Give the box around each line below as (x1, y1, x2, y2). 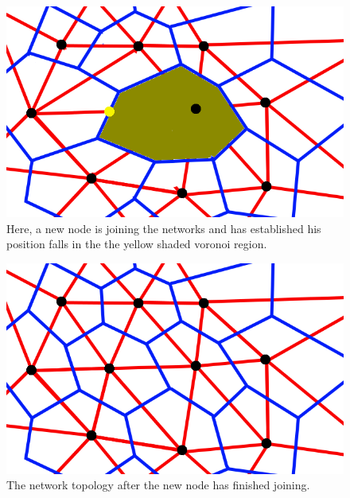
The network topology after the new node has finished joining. (6, 477, 310, 493)
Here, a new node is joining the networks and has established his (6, 220, 321, 236)
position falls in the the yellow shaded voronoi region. (6, 235, 267, 252)
